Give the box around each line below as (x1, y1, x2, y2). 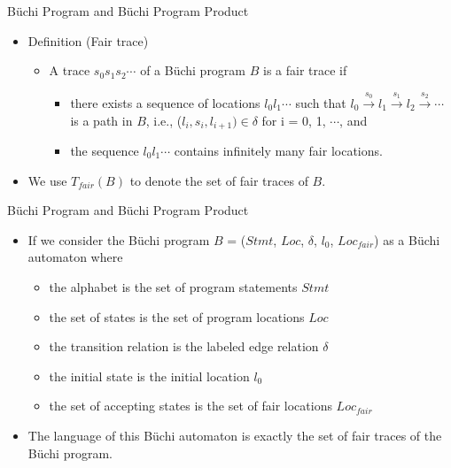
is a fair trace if (262, 61, 347, 80)
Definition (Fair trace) (27, 31, 149, 50)
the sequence (70, 142, 139, 160)
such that (295, 93, 346, 111)
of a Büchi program (140, 61, 246, 80)
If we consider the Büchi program (27, 230, 210, 249)
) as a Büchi (374, 230, 440, 249)
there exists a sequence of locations (70, 93, 260, 111)
